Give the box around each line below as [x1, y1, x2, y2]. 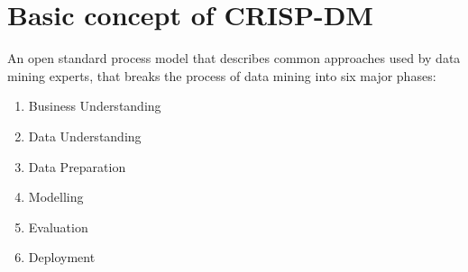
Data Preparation [28, 157, 126, 176]
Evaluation [28, 217, 88, 236]
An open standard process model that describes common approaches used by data [7, 49, 461, 68]
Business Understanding [28, 96, 161, 115]
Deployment [28, 248, 96, 267]
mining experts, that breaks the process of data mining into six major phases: [7, 66, 436, 85]
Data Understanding [28, 126, 142, 145]
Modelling [28, 187, 84, 206]
